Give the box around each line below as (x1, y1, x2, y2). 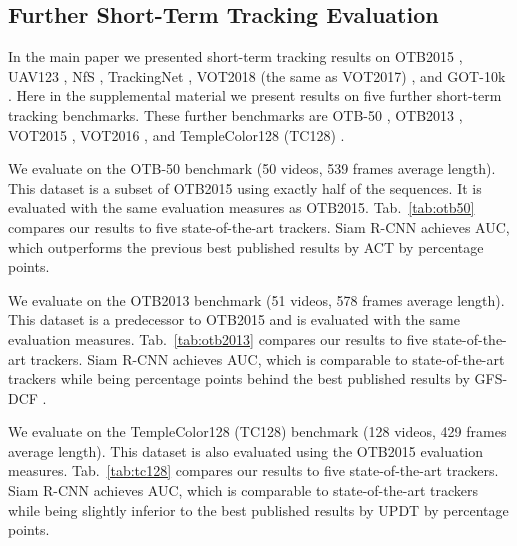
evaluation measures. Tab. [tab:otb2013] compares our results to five (8, 328, 428, 349)
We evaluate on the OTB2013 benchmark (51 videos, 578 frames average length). (8, 289, 505, 310)
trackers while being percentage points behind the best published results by (8, 368, 470, 389)
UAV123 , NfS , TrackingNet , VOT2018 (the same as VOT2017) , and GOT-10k (8, 65, 506, 86)
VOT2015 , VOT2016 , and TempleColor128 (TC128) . (8, 124, 345, 145)
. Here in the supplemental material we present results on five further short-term (8, 85, 502, 106)
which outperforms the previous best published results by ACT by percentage (8, 236, 484, 257)
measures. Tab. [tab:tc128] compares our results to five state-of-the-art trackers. (8, 460, 499, 481)
